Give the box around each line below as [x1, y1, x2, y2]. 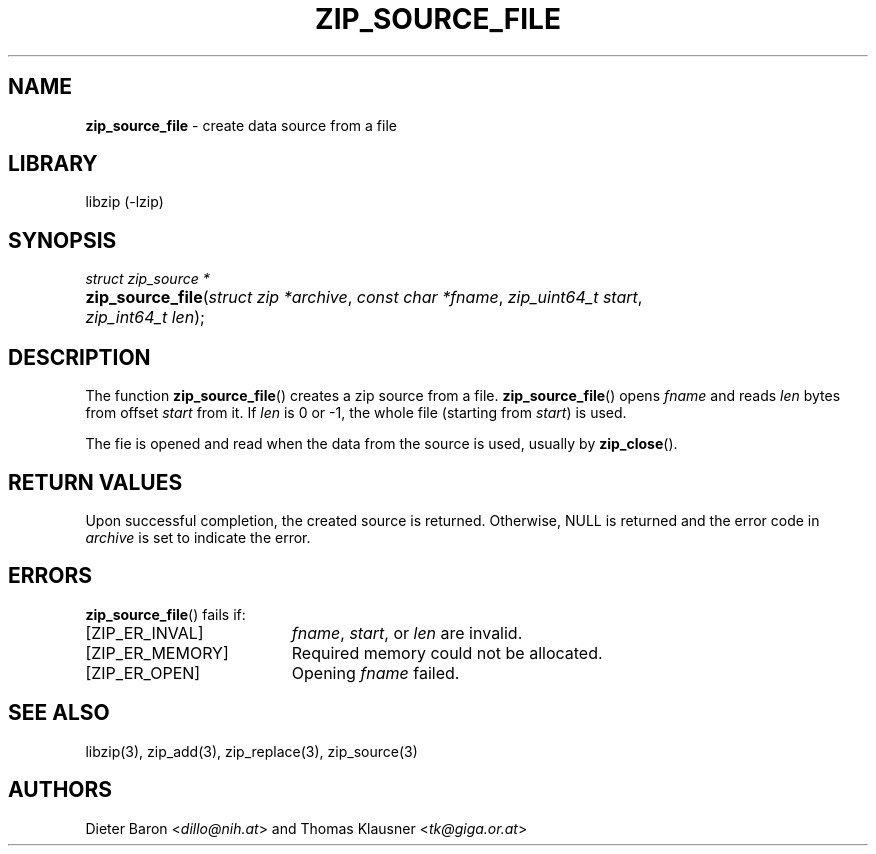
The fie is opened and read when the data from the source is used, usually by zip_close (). [85, 435, 678, 453]
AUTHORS [8, 777, 113, 803]
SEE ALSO [8, 700, 110, 726]
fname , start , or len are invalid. [291, 622, 523, 643]
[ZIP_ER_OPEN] [85, 662, 201, 683]
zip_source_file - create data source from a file [85, 116, 397, 134]
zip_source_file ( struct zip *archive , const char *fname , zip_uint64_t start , [85, 287, 643, 308]
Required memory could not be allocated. [291, 642, 603, 663]
